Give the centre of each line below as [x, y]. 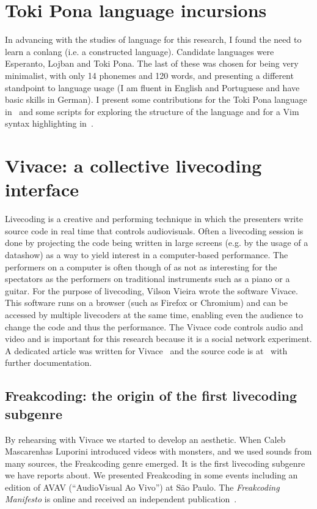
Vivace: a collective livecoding [133, 165]
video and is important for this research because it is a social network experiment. [158, 339]
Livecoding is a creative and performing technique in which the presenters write [154, 219]
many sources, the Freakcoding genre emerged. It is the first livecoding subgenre [155, 463]
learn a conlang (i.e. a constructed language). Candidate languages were [140, 51]
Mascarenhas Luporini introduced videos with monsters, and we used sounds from [158, 451]
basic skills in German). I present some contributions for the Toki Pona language [156, 99]
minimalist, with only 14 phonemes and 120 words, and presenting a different [149, 75]
